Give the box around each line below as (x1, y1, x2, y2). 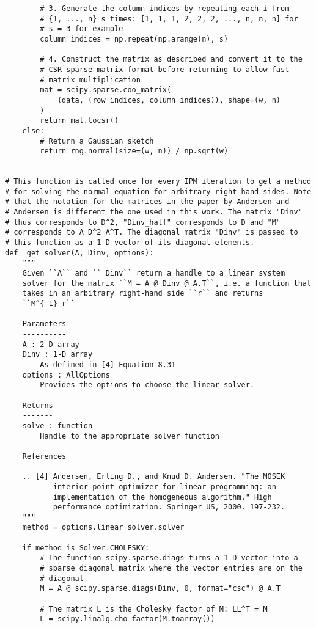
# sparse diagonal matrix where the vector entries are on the (40, 564, 303, 573)
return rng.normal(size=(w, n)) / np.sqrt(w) (40, 147, 229, 156)
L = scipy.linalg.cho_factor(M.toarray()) (40, 615, 215, 624)
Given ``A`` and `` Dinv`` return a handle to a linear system (22, 269, 285, 278)
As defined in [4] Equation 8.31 (40, 360, 176, 369)
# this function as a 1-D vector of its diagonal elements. (5, 238, 255, 247)
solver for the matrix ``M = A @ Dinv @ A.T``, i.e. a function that (22, 279, 312, 288)
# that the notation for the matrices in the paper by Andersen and (5, 197, 290, 206)
